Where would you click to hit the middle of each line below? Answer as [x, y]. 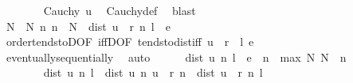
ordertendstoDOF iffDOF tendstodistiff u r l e [130, 41]
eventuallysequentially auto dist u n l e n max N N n [176, 57]
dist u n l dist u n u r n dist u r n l [153, 72]
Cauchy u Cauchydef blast [120, 10]
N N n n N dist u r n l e [88, 26]
